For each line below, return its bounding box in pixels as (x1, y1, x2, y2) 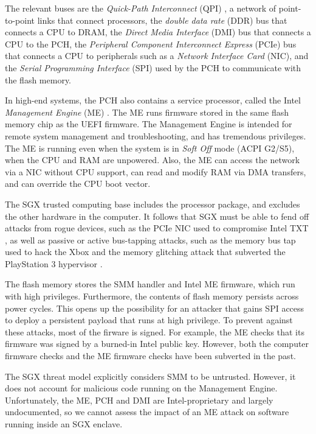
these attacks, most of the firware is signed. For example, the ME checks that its (5, 325, 304, 338)
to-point (5, 13, 35, 26)
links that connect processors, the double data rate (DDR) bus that (37, 13, 287, 26)
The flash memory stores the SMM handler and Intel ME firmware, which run (5, 278, 295, 290)
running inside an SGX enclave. (5, 418, 123, 430)
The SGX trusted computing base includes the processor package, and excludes (5, 197, 300, 210)
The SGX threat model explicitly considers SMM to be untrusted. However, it (5, 369, 296, 382)
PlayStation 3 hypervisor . (5, 257, 103, 270)
